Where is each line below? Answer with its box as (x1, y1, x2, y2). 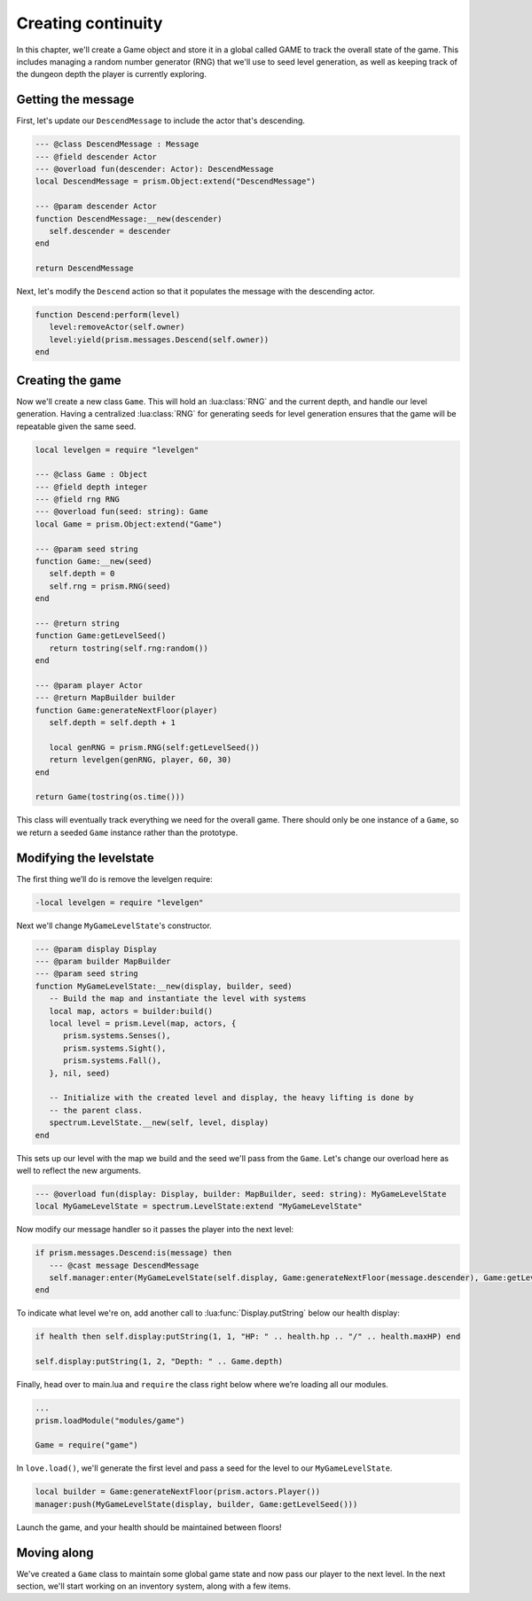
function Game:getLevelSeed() (35, 630, 167, 641)
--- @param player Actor (35, 680, 144, 691)
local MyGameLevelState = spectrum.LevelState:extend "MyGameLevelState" (35, 1201, 363, 1212)
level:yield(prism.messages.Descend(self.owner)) (49, 334, 270, 345)
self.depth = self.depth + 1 (49, 718, 176, 728)
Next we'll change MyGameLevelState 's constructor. (16, 920, 212, 931)
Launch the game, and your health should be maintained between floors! (16, 1521, 283, 1533)
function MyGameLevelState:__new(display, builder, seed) (35, 980, 293, 991)
